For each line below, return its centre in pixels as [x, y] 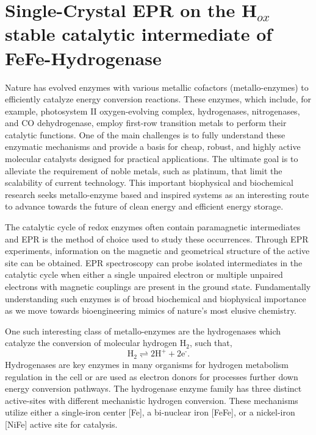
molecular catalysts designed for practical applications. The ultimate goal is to [152, 159]
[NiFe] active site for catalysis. [61, 424]
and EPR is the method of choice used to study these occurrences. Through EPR [157, 239]
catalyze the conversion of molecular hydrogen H [96, 343]
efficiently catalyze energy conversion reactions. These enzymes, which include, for [158, 99]
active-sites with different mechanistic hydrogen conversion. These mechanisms [152, 400]
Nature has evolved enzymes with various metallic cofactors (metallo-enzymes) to [157, 87]
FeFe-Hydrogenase [83, 58]
